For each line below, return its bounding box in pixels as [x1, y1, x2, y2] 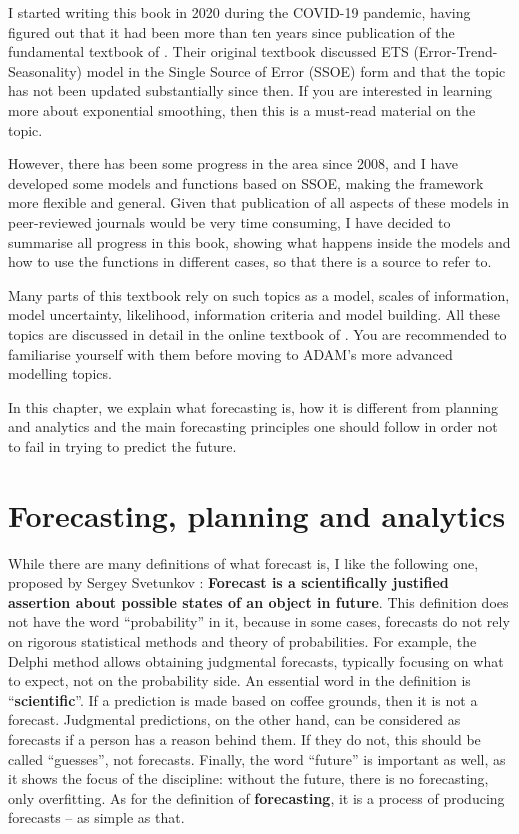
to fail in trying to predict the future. [8, 435, 237, 456]
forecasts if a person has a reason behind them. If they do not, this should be [8, 728, 481, 749]
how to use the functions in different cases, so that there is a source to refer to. [8, 251, 492, 272]
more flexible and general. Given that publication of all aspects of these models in [8, 192, 509, 213]
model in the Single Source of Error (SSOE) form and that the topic [86, 60, 506, 81]
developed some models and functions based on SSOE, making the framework [8, 172, 484, 193]
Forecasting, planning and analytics [8, 494, 506, 535]
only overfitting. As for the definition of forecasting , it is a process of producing [8, 787, 505, 808]
